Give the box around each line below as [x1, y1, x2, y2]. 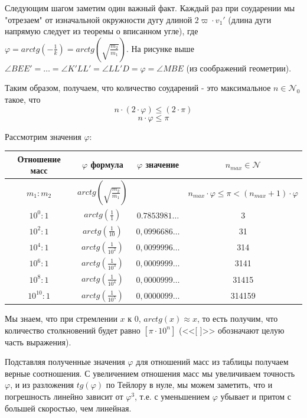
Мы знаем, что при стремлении [5, 312, 117, 325]
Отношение [17, 152, 61, 165]
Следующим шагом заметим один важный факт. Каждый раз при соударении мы [5, 2, 295, 14]
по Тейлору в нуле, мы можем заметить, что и [106, 378, 273, 391]
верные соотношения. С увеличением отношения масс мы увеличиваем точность [5, 367, 295, 379]
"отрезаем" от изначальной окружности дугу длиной [5, 13, 192, 25]
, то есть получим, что [197, 312, 278, 325]
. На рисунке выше [126, 42, 194, 54]
